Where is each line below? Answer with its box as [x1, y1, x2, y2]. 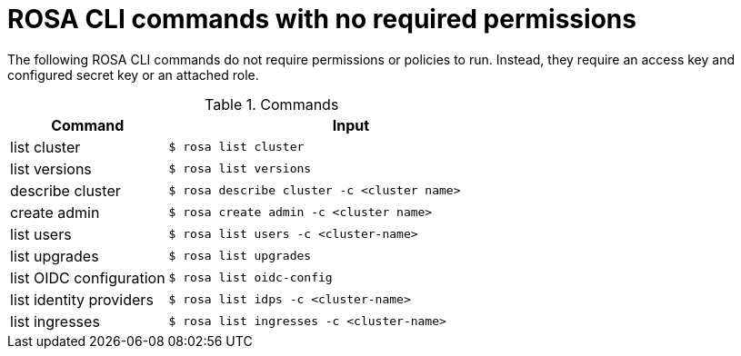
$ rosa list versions [168, 162, 312, 176]
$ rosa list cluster [168, 140, 305, 154]
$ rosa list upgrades [168, 249, 312, 263]
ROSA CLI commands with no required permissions [7, 4, 636, 35]
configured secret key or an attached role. [7, 66, 259, 83]
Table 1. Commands [205, 94, 339, 114]
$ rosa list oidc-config [168, 271, 333, 285]
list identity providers [10, 290, 154, 309]
